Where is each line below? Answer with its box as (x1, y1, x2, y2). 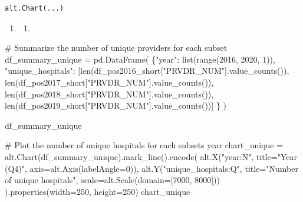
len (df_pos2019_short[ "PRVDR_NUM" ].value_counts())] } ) (5, 99, 227, 112)
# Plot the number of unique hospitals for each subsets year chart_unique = (5, 139, 284, 151)
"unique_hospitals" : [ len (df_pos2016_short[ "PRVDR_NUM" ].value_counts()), (5, 64, 289, 77)
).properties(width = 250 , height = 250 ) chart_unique (5, 185, 190, 197)
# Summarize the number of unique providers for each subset (5, 41, 228, 54)
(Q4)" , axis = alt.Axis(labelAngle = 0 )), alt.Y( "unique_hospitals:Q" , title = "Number (5, 162, 298, 174)
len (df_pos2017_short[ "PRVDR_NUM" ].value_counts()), (5, 76, 214, 88)
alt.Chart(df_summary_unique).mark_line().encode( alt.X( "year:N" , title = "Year (5, 150, 298, 162)
